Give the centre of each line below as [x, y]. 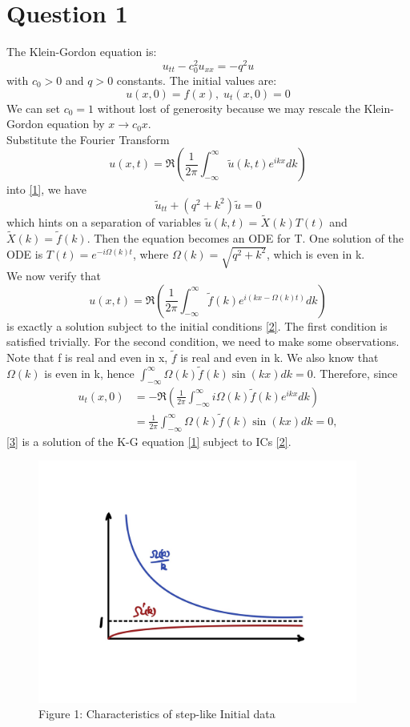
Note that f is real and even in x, [87, 357]
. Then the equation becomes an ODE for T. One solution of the [245, 237]
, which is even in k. [316, 253]
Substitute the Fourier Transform [88, 139]
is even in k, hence [89, 373]
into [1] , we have [46, 189]
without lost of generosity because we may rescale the [229, 108]
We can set [33, 108]
